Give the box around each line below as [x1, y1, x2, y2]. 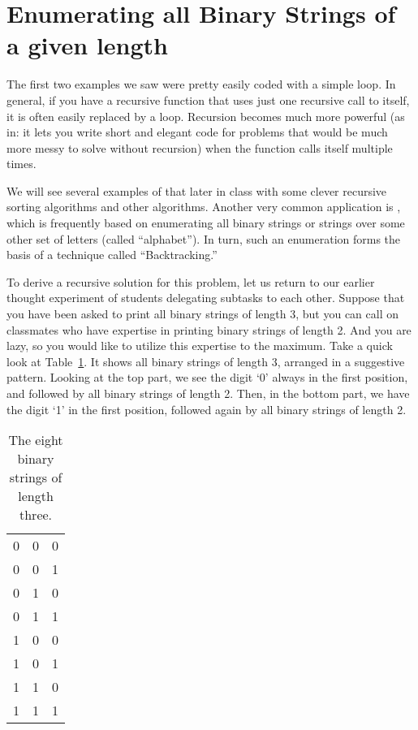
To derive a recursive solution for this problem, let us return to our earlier [6, 273, 375, 290]
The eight [8, 430, 63, 450]
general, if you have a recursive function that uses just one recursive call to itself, [6, 91, 410, 108]
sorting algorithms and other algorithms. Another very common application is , [6, 198, 401, 215]
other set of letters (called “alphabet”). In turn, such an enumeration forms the [6, 230, 401, 247]
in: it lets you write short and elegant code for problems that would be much [6, 123, 388, 140]
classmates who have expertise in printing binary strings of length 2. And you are [6, 321, 412, 338]
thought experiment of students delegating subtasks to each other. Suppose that [6, 289, 405, 306]
